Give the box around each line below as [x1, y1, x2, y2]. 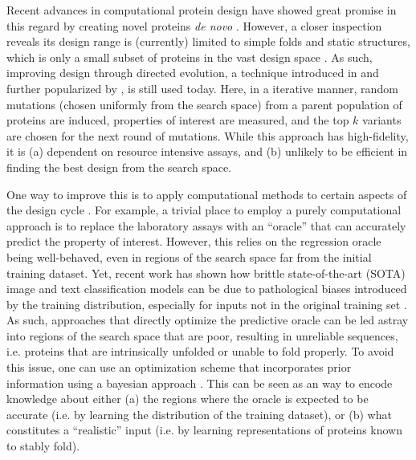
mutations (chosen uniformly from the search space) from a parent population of [6, 96, 402, 112]
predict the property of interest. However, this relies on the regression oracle [6, 233, 381, 250]
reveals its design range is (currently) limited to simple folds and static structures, [6, 33, 410, 50]
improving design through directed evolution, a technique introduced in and [6, 64, 379, 81]
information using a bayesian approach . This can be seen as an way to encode [6, 374, 393, 391]
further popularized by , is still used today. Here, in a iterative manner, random [6, 79, 398, 96]
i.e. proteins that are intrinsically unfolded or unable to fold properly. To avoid [6, 343, 394, 360]
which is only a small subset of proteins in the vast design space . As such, [6, 48, 373, 65]
